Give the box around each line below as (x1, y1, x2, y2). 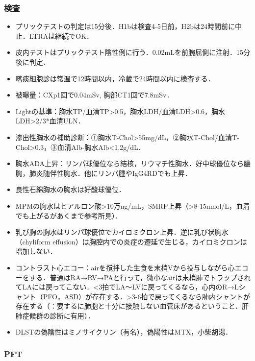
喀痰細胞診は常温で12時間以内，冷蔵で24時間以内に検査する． (15, 73, 215, 83)
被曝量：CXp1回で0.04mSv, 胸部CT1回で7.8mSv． (15, 90, 174, 100)
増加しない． (15, 246, 57, 256)
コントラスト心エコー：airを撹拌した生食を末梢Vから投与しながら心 (15, 262, 235, 272)
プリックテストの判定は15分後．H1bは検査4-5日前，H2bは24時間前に (15, 21, 235, 31)
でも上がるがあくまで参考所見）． (15, 210, 122, 220)
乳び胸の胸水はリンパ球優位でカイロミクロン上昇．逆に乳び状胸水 (15, 227, 229, 237)
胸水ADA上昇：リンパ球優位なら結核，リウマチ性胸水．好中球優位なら (15, 158, 244, 168)
